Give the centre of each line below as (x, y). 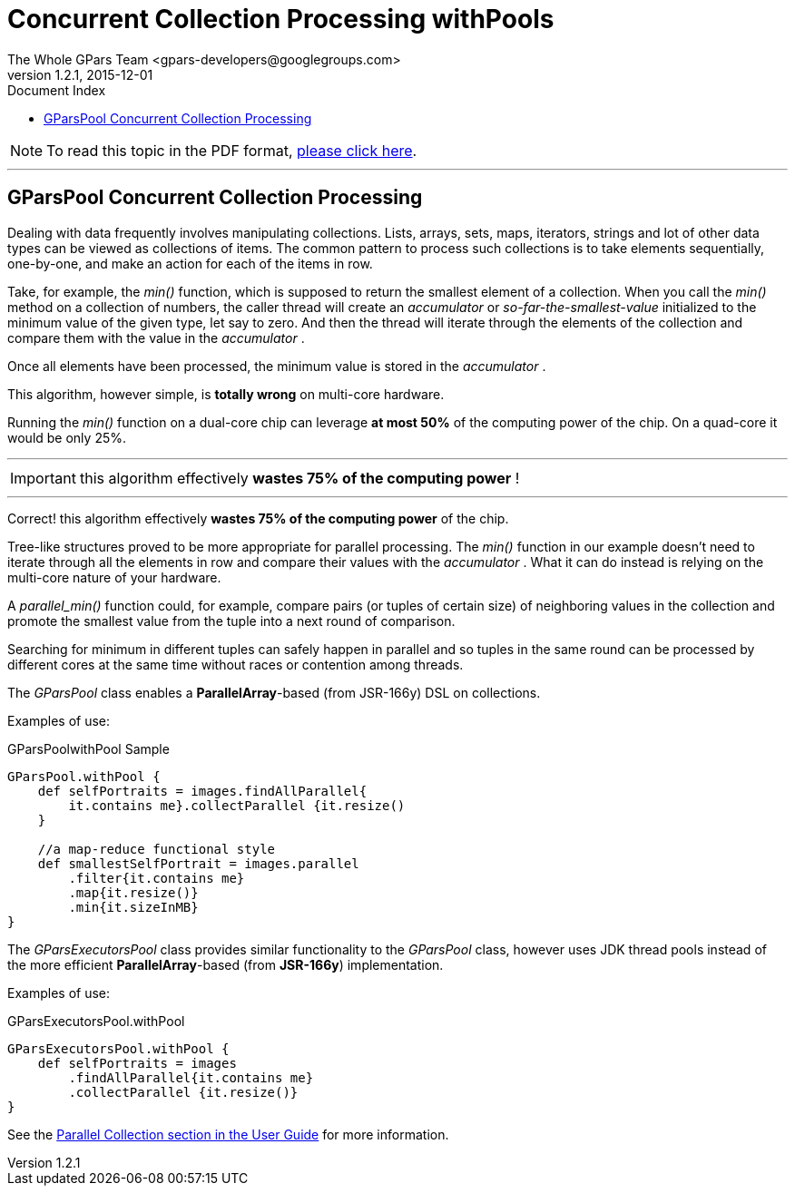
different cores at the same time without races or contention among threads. (236, 664)
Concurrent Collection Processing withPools (281, 19)
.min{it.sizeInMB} (133, 907)
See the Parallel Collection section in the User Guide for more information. (228, 1134)
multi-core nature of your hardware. (114, 577)
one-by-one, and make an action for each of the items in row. (190, 263)
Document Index (57, 90)
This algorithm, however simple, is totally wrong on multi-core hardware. (226, 394)
